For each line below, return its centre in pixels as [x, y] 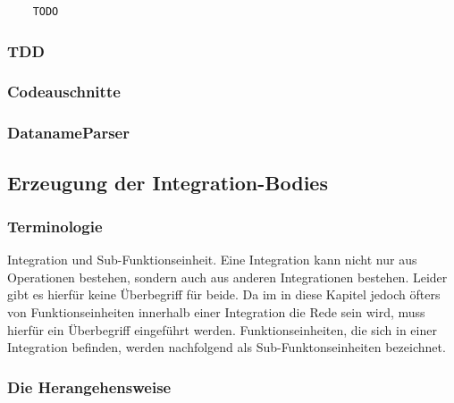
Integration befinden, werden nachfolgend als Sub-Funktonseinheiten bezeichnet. [227, 347]
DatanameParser [68, 133]
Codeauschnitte [64, 92]
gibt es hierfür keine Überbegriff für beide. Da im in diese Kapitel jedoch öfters [224, 294]
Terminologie [55, 226]
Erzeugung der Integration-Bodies [168, 182]
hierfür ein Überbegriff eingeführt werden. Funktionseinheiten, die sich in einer [222, 329]
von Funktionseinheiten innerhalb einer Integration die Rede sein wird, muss [216, 311]
